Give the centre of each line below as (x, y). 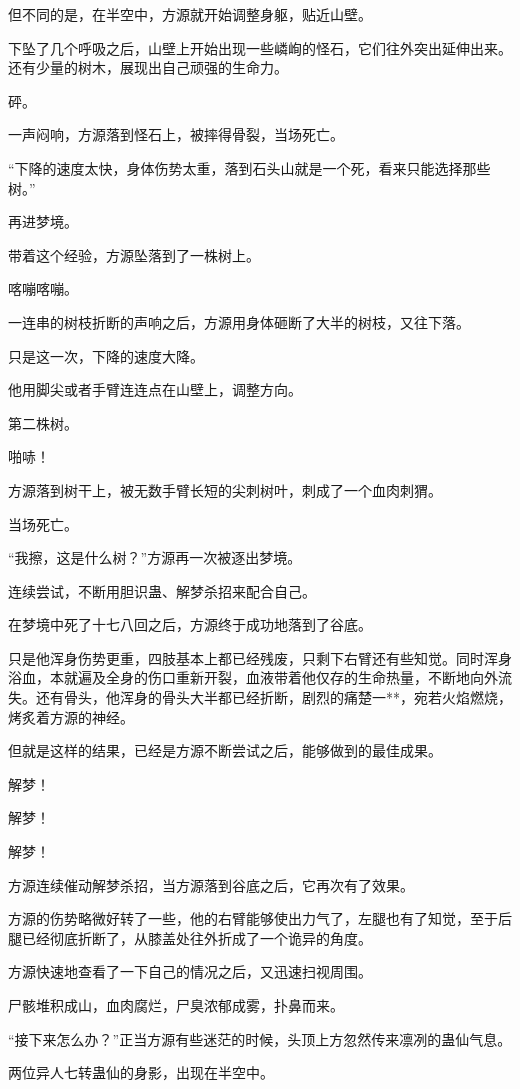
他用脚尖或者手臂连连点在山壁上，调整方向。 (155, 389)
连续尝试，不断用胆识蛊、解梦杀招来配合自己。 (162, 590)
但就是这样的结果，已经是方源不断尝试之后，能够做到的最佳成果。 (225, 750)
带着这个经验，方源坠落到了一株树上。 (134, 254)
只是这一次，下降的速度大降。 (106, 355)
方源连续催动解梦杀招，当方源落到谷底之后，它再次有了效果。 (211, 884)
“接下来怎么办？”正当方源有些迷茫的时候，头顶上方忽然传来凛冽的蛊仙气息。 (260, 1038)
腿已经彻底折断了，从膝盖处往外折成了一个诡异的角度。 (190, 937)
